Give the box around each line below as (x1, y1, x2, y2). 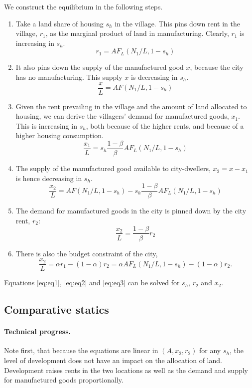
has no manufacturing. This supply (15, 71, 123, 82)
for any (199, 345, 221, 356)
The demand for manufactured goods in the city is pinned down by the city (15, 205, 247, 216)
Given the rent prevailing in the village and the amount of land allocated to (15, 101, 247, 111)
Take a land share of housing (15, 18, 104, 28)
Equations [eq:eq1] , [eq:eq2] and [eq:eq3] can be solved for (4, 277, 180, 288)
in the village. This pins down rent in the (115, 18, 240, 28)
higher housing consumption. (15, 130, 104, 141)
